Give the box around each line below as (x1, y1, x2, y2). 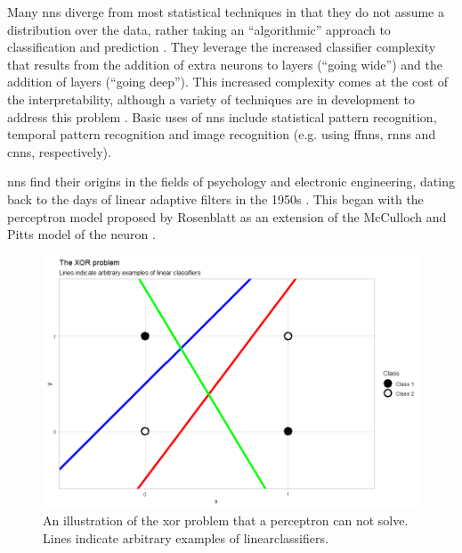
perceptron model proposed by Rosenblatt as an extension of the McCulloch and (7, 207, 447, 226)
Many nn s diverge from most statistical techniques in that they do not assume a (7, 3, 445, 21)
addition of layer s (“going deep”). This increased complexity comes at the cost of (7, 72, 449, 91)
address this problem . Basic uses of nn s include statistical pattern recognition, (7, 107, 437, 126)
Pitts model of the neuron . (7, 225, 156, 243)
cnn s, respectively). (7, 142, 111, 161)
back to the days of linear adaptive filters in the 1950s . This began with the (7, 189, 424, 208)
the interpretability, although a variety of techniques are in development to (7, 89, 415, 108)
